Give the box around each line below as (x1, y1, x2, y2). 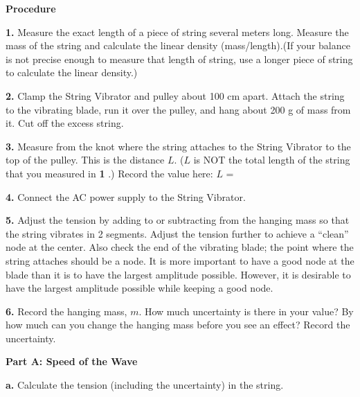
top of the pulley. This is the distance (6, 152, 165, 167)
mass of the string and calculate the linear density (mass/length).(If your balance (6, 38, 350, 53)
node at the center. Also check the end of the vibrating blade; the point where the (6, 240, 354, 254)
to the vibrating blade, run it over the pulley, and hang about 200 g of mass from (6, 102, 351, 116)
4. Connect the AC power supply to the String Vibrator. (6, 189, 246, 204)
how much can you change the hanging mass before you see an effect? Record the (6, 317, 350, 332)
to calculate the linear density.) (6, 65, 138, 80)
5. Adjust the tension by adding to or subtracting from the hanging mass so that (6, 213, 350, 227)
